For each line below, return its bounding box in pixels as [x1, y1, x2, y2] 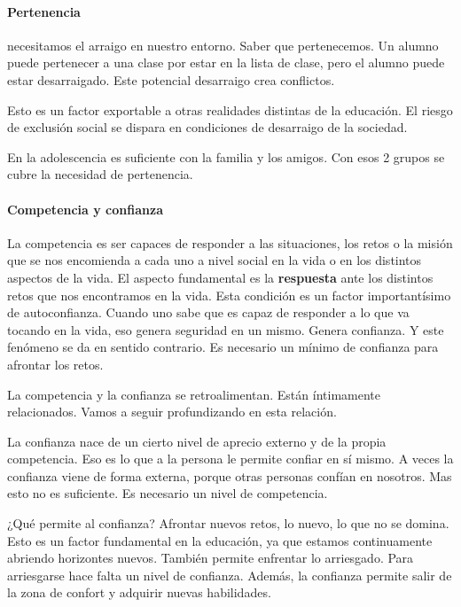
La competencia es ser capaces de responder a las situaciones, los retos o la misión [7, 233, 453, 252]
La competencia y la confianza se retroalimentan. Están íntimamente [7, 385, 380, 403]
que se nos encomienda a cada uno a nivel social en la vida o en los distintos [7, 251, 422, 269]
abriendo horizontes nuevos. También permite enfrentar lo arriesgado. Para [7, 549, 414, 567]
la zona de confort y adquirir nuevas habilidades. [7, 583, 271, 602]
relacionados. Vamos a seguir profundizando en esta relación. [7, 402, 337, 421]
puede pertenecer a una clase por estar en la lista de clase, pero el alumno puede [7, 53, 445, 72]
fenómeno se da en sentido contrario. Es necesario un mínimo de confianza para [7, 338, 439, 356]
